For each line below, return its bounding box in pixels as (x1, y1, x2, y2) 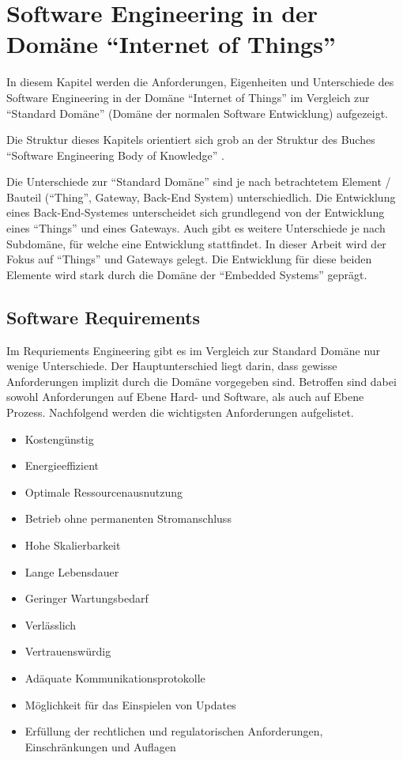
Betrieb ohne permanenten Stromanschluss (24, 510, 232, 527)
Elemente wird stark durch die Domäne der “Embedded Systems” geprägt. (6, 266, 367, 282)
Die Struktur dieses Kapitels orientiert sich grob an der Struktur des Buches (6, 131, 375, 148)
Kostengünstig (24, 430, 94, 447)
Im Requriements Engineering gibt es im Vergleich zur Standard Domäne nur (6, 342, 381, 358)
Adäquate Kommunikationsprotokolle (24, 669, 205, 686)
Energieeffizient (24, 457, 99, 474)
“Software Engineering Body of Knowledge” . (6, 146, 224, 163)
